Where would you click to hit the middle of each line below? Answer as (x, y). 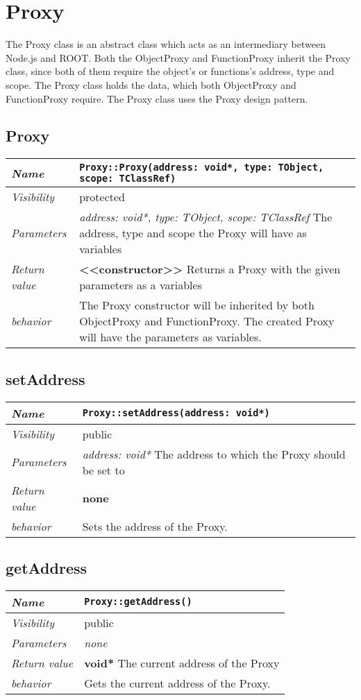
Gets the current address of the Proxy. (177, 683)
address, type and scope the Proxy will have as (193, 233)
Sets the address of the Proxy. (155, 526)
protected (102, 197)
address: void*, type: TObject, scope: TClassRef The (206, 217)
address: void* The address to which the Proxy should (214, 454)
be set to (103, 470)
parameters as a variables (141, 285)
